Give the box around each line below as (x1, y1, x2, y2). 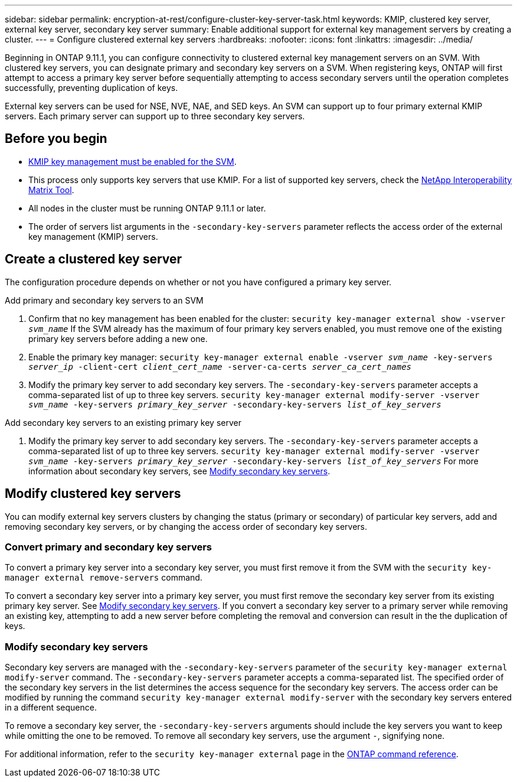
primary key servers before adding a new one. (28, 333, 208, 344)
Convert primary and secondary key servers (5, 540, 212, 553)
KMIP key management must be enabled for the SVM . (28, 156, 237, 167)
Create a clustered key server (5, 252, 182, 267)
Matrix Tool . (28, 184, 74, 195)
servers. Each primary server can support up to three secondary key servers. (5, 111, 305, 121)
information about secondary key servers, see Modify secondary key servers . (28, 465, 331, 476)
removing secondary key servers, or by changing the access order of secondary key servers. (5, 521, 368, 532)
